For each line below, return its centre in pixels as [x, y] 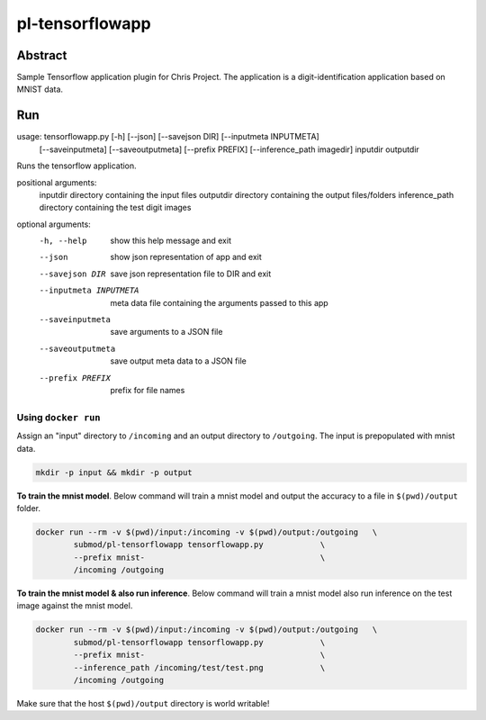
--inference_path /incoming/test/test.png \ [199, 667]
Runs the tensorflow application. [76, 166]
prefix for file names [148, 390]
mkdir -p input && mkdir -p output [114, 472]
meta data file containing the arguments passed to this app [219, 302]
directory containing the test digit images [115, 208]
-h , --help [63, 241]
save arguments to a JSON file [166, 332]
